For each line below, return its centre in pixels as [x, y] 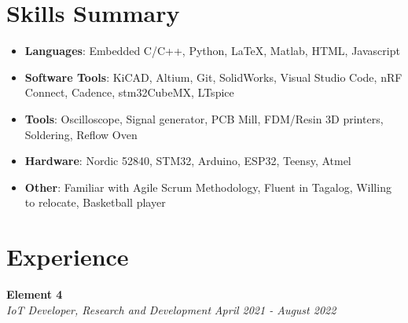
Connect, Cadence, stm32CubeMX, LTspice [129, 92]
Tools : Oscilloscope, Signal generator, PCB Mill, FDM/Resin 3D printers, [204, 118]
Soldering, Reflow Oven [81, 134]
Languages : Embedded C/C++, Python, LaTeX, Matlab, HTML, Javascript [212, 51]
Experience [68, 257]
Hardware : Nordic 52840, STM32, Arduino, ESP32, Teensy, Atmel [188, 161]
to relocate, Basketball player [95, 202]
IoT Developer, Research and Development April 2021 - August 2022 [171, 309]
